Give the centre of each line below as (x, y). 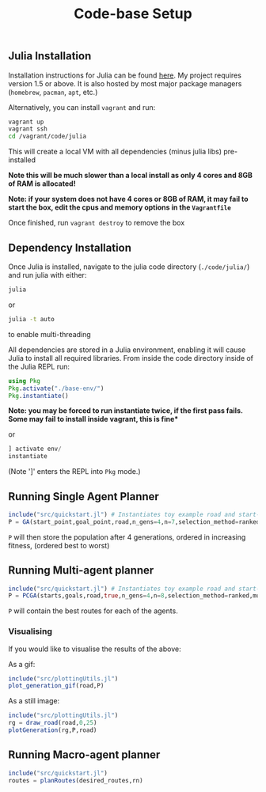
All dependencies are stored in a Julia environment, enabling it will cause (127, 350)
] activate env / (35, 449)
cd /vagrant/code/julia (47, 136)
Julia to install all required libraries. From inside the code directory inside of (131, 358)
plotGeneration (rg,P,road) (53, 730)
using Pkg (25, 381)
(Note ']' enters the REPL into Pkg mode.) (74, 472)
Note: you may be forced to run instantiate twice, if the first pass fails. (125, 411)
